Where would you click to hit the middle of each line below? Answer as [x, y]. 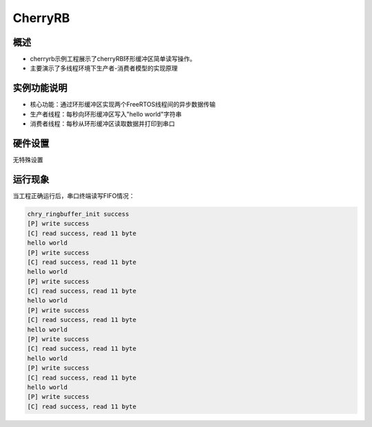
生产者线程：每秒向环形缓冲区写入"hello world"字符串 [106, 114]
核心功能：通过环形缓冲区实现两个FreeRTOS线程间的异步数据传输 [123, 105]
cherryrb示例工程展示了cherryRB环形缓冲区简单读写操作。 [113, 59]
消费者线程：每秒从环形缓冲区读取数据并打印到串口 [102, 124]
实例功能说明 [40, 88]
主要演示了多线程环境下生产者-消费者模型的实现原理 [104, 68]
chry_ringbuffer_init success [78, 214]
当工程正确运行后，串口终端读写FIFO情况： [74, 195]
